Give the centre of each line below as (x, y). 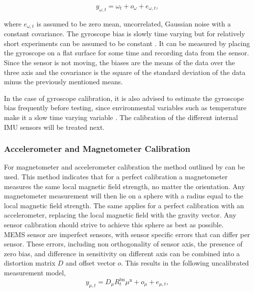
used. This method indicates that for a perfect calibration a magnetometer (116, 176)
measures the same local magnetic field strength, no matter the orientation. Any (125, 186)
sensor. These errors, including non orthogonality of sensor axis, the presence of (123, 244)
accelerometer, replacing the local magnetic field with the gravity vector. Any (120, 215)
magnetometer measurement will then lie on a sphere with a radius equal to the (124, 196)
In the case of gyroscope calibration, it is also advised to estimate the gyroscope (124, 98)
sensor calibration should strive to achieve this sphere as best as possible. (114, 224)
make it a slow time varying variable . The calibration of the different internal (121, 117)
